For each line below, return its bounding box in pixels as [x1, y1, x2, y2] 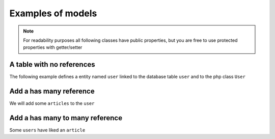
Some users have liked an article [9, 127, 86, 133]
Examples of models [9, 8, 97, 19]
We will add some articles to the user [9, 100, 95, 106]
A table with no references [9, 60, 95, 69]
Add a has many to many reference [9, 114, 122, 122]
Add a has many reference [9, 87, 95, 96]
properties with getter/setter [23, 44, 82, 50]
